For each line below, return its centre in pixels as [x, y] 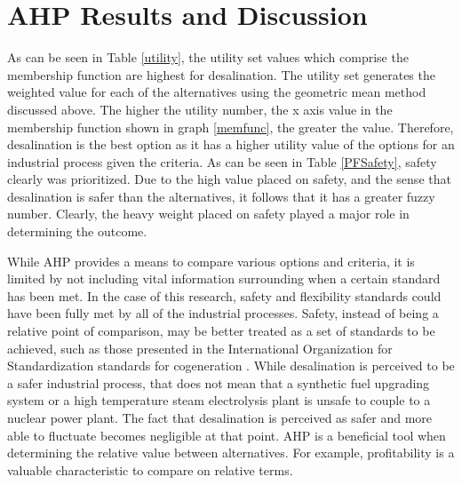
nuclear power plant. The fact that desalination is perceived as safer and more [220, 417]
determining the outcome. [77, 231]
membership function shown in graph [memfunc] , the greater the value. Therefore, [231, 127]
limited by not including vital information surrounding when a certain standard [224, 278]
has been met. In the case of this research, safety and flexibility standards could [224, 295]
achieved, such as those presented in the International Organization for [200, 348]
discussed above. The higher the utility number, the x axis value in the [200, 109]
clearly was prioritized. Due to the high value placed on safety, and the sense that [229, 179]
